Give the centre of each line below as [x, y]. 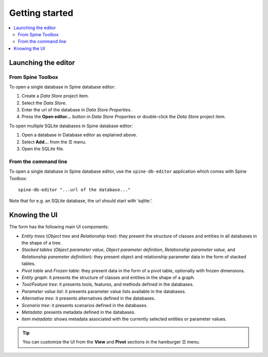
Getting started [41, 13]
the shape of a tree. [42, 243]
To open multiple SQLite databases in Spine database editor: [71, 126]
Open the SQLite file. [43, 149]
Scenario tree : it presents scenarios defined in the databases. [85, 305]
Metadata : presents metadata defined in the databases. [79, 312]
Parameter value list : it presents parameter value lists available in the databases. [104, 291]
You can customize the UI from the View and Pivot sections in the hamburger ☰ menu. [111, 342]
